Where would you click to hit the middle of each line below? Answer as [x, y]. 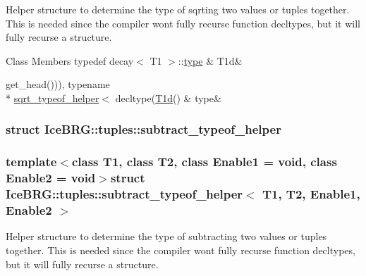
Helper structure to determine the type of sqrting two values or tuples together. [178, 9]
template [31, 162]
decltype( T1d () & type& [168, 98]
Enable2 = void [51, 178]
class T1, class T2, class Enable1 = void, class [204, 162]
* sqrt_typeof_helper [53, 98]
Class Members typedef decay [70, 60]
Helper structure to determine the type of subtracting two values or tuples [166, 236]
